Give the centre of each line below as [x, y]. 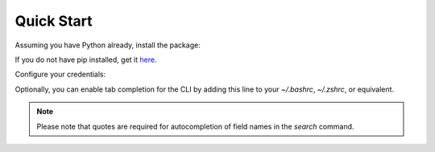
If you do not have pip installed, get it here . [86, 60]
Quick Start [54, 21]
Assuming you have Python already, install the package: [108, 45]
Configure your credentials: [60, 74]
